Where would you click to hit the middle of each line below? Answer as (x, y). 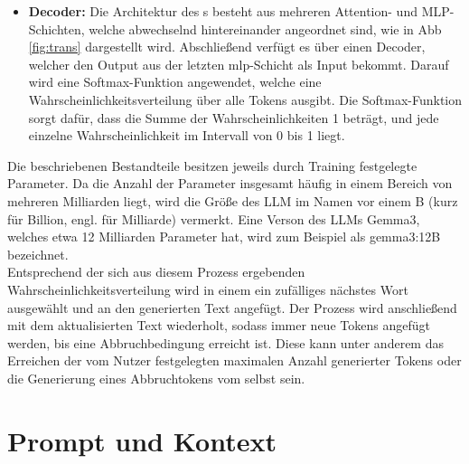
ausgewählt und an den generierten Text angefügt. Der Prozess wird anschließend (232, 307)
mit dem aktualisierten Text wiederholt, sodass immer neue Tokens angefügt (219, 325)
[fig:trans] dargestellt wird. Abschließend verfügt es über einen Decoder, (227, 47)
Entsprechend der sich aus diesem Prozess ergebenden (156, 272)
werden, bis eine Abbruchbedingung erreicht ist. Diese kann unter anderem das (225, 342)
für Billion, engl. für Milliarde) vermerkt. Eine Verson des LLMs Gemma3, (214, 218)
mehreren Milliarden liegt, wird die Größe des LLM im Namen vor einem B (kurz (233, 200)
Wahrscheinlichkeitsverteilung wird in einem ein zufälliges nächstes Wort (208, 289)
